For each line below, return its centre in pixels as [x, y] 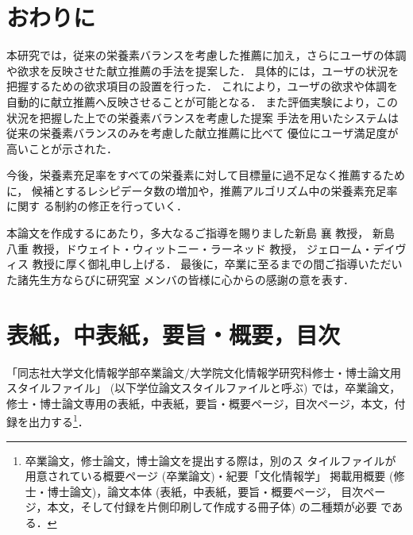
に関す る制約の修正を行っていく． [97, 206]
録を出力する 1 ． [48, 420]
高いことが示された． [62, 148]
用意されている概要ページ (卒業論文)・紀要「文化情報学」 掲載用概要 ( [209, 476]
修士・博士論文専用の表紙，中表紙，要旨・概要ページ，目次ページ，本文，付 [206, 403]
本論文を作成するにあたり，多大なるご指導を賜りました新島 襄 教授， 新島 [201, 233]
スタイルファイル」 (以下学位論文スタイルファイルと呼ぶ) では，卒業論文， [204, 388]
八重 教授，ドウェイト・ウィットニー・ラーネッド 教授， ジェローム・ [190, 248]
